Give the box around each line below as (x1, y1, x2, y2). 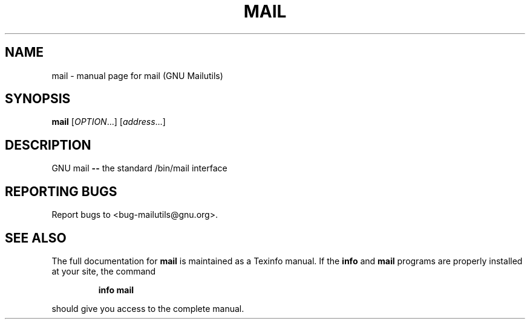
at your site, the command (51, 265, 156, 276)
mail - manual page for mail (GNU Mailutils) (51, 70, 223, 81)
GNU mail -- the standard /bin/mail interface (51, 163, 227, 174)
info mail (98, 284, 134, 295)
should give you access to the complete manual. (51, 303, 244, 314)
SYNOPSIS (5, 91, 71, 107)
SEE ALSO (5, 230, 67, 246)
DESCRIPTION (5, 137, 91, 153)
